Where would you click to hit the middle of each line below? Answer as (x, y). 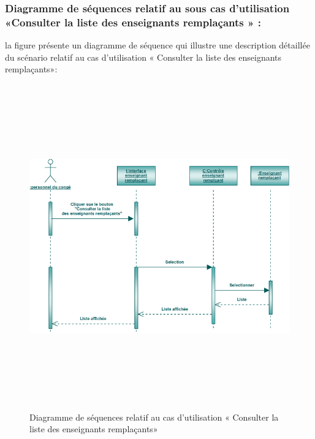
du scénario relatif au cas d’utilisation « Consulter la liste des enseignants (143, 57)
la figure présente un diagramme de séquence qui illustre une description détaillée (157, 45)
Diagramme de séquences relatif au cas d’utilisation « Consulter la (154, 417)
